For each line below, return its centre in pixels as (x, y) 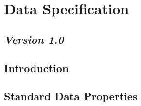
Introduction (36, 68)
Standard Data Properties (71, 96)
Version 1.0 (34, 39)
